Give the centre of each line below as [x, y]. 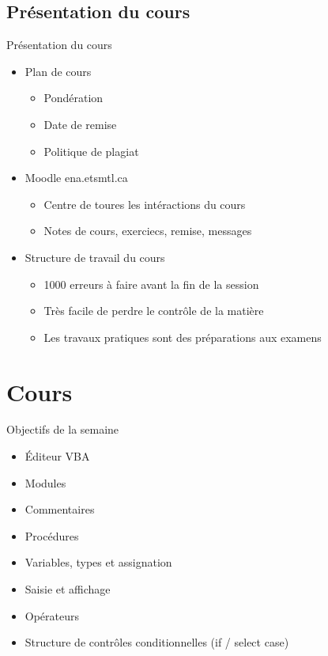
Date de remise [80, 124]
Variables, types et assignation [98, 562]
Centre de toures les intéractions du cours [145, 204]
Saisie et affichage [68, 589]
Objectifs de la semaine [63, 429]
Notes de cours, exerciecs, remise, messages [148, 231]
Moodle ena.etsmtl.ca [76, 178]
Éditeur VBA [57, 456]
